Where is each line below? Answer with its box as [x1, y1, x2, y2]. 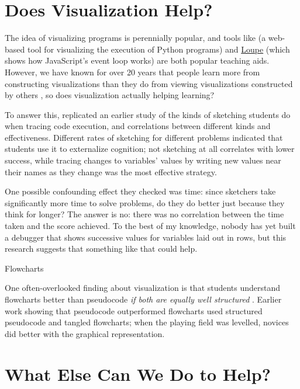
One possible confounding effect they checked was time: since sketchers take [5, 185, 276, 197]
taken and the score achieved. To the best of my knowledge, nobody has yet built [5, 220, 296, 232]
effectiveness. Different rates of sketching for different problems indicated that [5, 131, 283, 143]
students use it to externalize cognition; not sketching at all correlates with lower [5, 143, 295, 155]
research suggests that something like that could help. [5, 242, 198, 255]
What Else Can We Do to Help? [5, 362, 271, 385]
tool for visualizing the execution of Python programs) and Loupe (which [27, 43, 290, 55]
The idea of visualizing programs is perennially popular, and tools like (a [5, 32, 266, 44]
